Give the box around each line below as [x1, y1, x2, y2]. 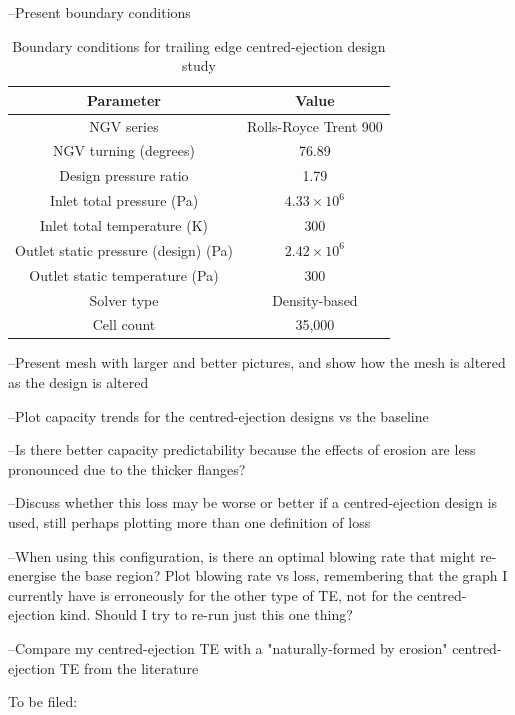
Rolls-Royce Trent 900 [246, 115, 383, 136]
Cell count [92, 314, 156, 335]
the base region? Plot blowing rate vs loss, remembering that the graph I [60, 565, 508, 586]
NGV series [89, 115, 159, 136]
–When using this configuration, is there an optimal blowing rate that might [8, 545, 476, 566]
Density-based [272, 289, 358, 310]
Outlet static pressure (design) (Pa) [15, 239, 233, 260]
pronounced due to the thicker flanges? [8, 458, 246, 479]
